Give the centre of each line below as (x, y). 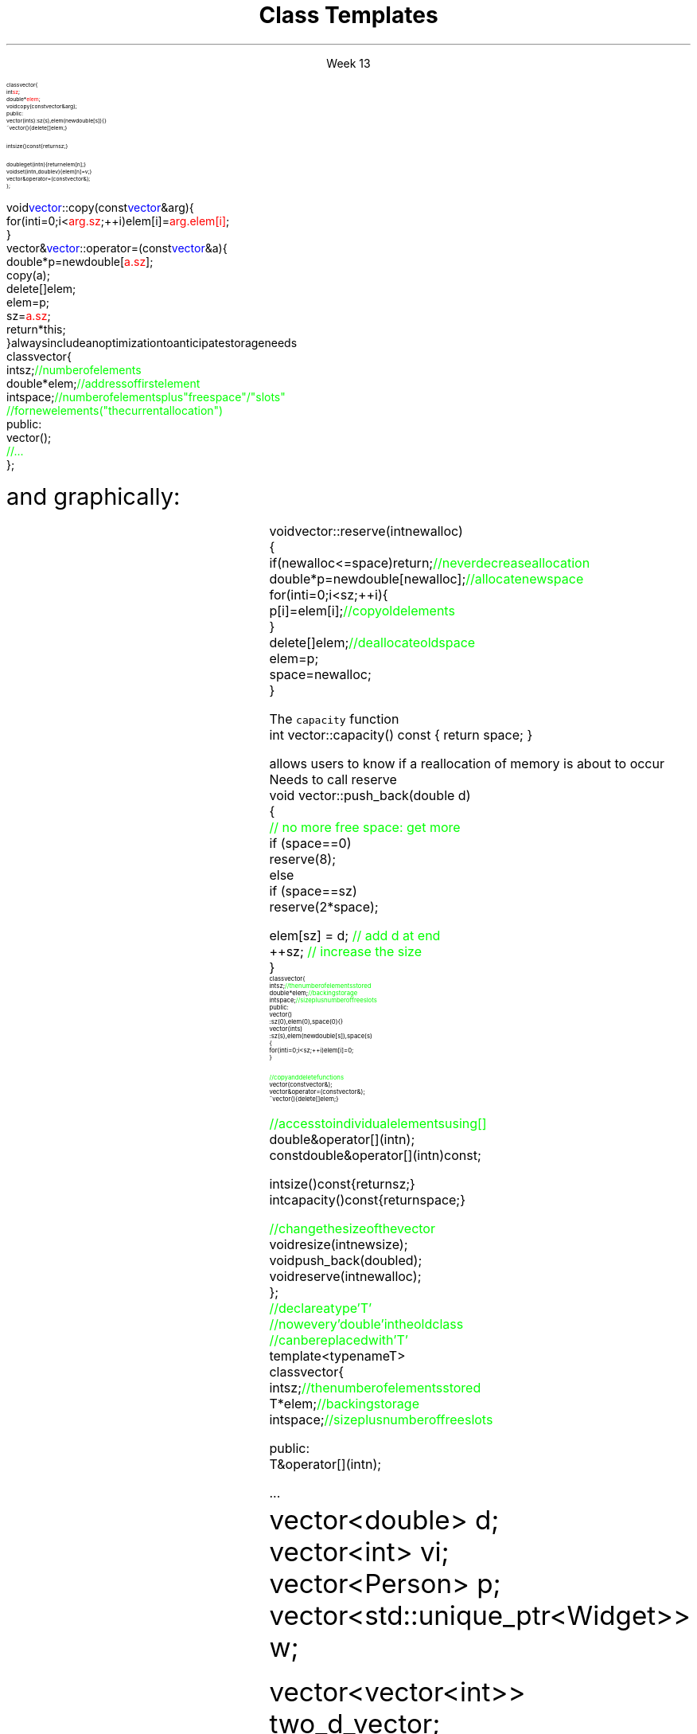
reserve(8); (302, 859)
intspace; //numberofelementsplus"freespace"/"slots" (146, 396)
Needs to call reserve (333, 779)
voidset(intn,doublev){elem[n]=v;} (49, 171)
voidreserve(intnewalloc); (345, 1276)
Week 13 (348, 63)
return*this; (36, 329)
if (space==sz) (313, 890)
